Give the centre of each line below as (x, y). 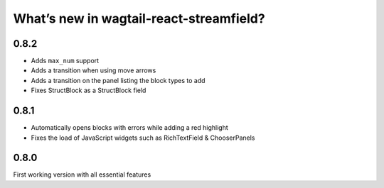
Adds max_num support (65, 61)
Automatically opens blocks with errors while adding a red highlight (130, 128)
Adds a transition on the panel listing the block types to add (118, 80)
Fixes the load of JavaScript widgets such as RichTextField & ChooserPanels (143, 138)
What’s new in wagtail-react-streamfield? (139, 18)
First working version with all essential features (82, 175)
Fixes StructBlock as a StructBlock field (89, 90)
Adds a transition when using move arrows (94, 70)
